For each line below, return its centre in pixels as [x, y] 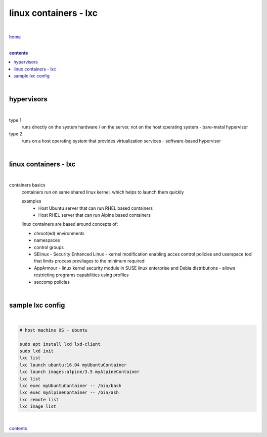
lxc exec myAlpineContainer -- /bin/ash [69, 393]
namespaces [47, 240]
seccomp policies [52, 282]
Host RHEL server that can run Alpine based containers [94, 215]
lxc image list [38, 406]
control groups [49, 247]
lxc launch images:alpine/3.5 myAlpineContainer [80, 372]
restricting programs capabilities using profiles [81, 275]
